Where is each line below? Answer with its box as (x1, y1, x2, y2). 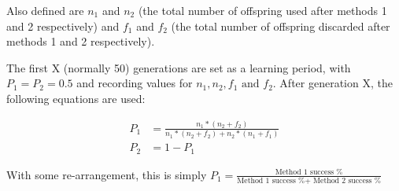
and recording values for (76, 75, 193, 91)
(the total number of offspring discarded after (171, 17, 390, 34)
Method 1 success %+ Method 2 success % (237, 177, 381, 185)
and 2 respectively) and (6, 17, 120, 34)
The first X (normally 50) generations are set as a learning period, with (6, 59, 351, 75)
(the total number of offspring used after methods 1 (138, 2, 387, 18)
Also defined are (6, 2, 84, 18)
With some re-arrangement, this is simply (6, 166, 207, 182)
